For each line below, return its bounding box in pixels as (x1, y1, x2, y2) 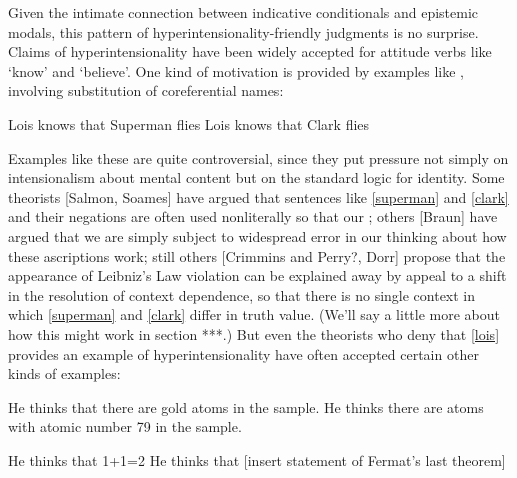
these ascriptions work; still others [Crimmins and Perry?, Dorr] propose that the (8, 245, 506, 266)
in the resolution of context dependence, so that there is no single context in (8, 284, 476, 305)
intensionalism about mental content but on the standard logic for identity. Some (8, 167, 505, 188)
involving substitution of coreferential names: (8, 80, 284, 101)
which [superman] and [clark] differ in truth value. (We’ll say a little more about (8, 304, 500, 325)
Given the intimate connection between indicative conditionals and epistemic (8, 2, 479, 22)
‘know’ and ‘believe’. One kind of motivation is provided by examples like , (8, 60, 464, 81)
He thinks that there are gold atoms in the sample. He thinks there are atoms (8, 396, 484, 417)
